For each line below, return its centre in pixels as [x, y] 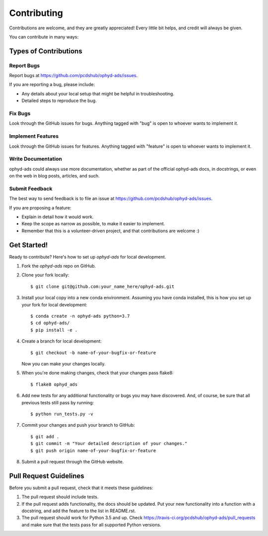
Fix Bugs [20, 113]
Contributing [36, 13]
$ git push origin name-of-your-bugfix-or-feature [93, 450]
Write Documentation [35, 159]
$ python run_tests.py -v [62, 414]
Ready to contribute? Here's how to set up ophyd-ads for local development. [88, 257]
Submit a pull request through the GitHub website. [73, 461]
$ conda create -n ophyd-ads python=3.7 [80, 316]
